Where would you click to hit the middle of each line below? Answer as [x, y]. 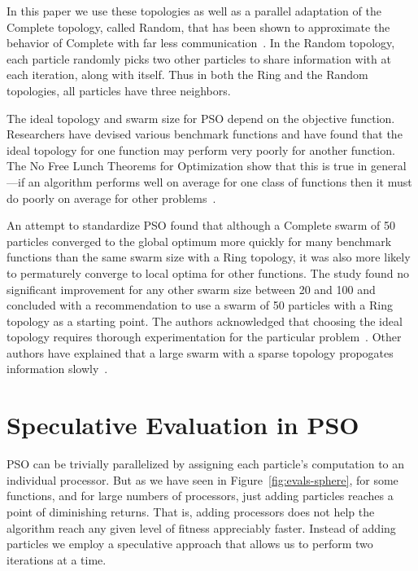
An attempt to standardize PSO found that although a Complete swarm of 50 [201, 225]
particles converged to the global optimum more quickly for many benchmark [199, 241]
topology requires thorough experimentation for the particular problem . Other [204, 337]
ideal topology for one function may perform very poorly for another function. [201, 149]
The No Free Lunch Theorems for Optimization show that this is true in [187, 166]
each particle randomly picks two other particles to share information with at [199, 58]
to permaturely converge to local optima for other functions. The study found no [208, 272]
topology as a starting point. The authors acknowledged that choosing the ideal [205, 321]
